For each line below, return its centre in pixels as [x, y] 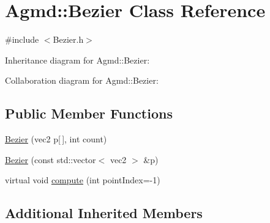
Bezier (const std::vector [51, 159]
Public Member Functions [89, 113]
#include [22, 39]
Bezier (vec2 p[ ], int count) [56, 139]
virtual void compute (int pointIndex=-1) [83, 180]
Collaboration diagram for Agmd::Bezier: [82, 80]
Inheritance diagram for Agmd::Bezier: [77, 60]
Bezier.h [68, 39]
